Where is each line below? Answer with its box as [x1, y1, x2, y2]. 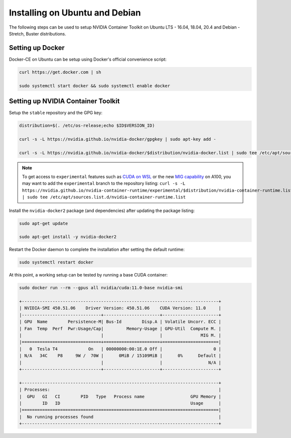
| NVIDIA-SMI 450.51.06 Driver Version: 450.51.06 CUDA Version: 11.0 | [19, 306, 222, 311]
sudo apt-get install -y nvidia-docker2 [19, 234, 116, 240]
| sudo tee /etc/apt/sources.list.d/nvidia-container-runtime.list [22, 195, 186, 200]
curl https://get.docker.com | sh [19, 69, 101, 75]
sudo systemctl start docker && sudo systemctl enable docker [19, 83, 170, 88]
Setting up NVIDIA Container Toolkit [9, 97, 120, 105]
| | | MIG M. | [19, 333, 222, 338]
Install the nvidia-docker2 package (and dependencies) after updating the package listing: [9, 208, 195, 213]
